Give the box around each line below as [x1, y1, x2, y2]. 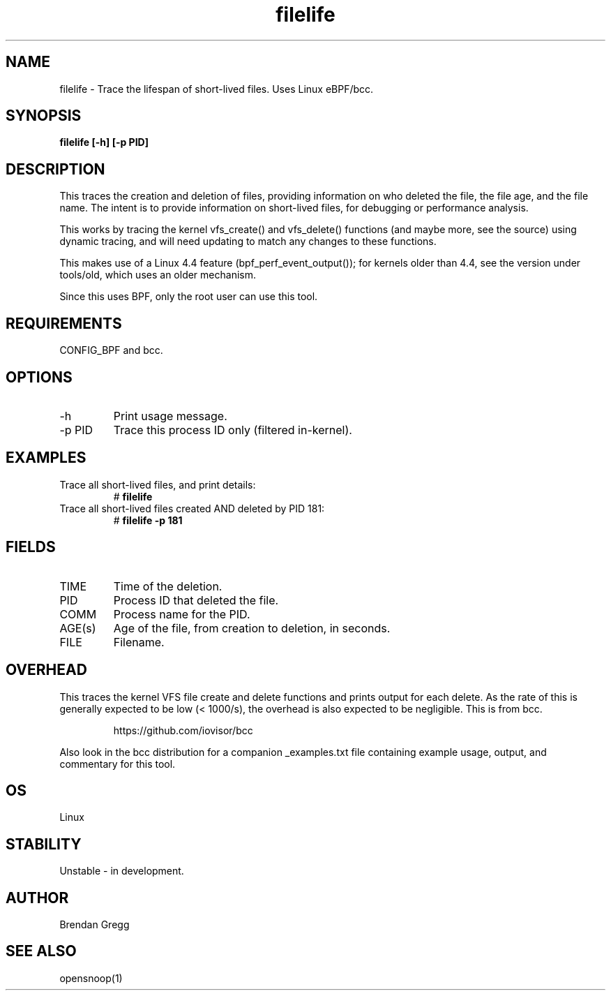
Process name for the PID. [113, 607, 250, 621]
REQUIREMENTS [6, 314, 122, 332]
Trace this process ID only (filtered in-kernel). [113, 422, 352, 437]
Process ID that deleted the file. [113, 593, 279, 607]
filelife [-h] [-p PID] [59, 136, 149, 149]
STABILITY [6, 835, 82, 853]
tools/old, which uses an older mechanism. [59, 269, 256, 281]
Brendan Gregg [59, 919, 130, 931]
